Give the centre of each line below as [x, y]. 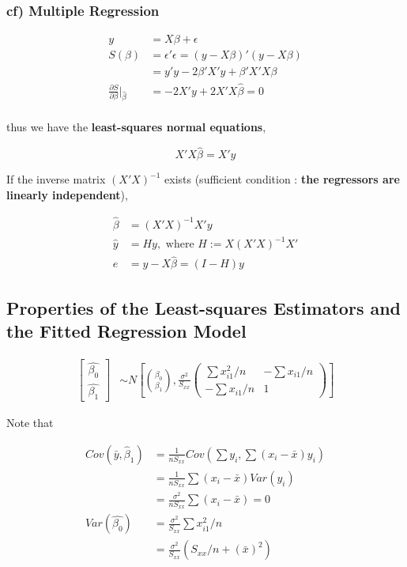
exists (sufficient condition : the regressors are [282, 179]
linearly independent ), [67, 194]
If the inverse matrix [56, 179]
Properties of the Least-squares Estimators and [204, 307]
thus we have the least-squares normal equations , [136, 127]
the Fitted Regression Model [126, 331]
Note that [30, 423]
